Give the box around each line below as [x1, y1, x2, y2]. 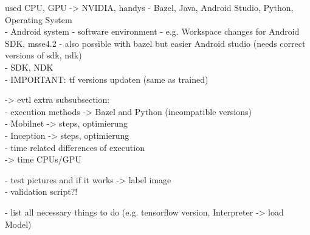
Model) [5, 217, 32, 230]
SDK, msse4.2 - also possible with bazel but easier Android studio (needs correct [5, 37, 306, 49]
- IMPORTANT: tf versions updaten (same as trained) [5, 72, 208, 85]
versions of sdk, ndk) [5, 49, 82, 61]
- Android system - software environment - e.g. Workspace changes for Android [5, 25, 300, 38]
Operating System [5, 13, 72, 26]
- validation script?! [5, 185, 78, 198]
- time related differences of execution [5, 141, 145, 153]
